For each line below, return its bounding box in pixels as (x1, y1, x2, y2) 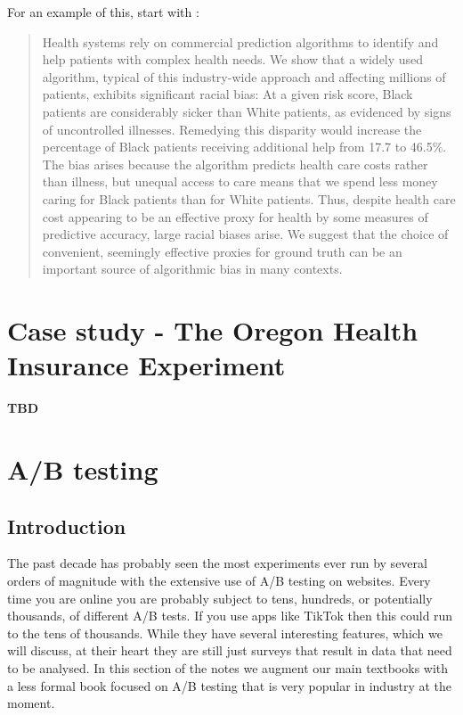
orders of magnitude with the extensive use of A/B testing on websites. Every (7, 571, 431, 589)
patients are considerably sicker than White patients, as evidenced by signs (42, 102, 451, 120)
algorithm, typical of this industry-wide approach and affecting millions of (42, 67, 446, 86)
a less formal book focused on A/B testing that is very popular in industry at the (7, 676, 451, 694)
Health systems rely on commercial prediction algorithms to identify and (42, 32, 439, 51)
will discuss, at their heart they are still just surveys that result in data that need (7, 641, 452, 660)
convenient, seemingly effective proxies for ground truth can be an (42, 242, 402, 260)
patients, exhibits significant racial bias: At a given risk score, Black (42, 85, 413, 103)
